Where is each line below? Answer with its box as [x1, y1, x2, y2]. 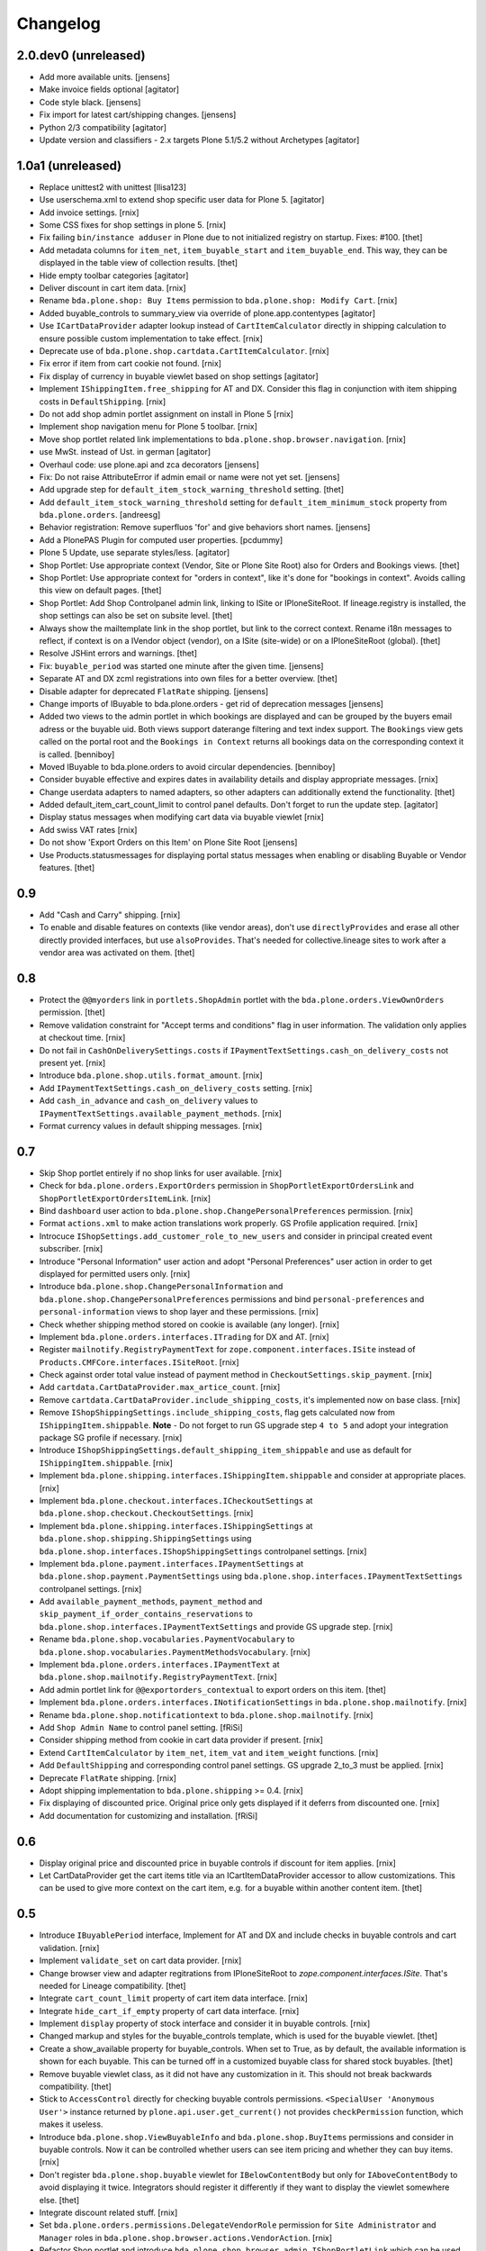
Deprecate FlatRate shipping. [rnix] [39, 1772, 177, 1783]
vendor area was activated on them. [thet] [39, 947, 195, 958]
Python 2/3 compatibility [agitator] [39, 122, 166, 132]
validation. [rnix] [39, 1942, 100, 1953]
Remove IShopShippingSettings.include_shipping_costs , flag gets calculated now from [39, 1407, 396, 1418]
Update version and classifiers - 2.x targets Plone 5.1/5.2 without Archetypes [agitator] [39, 135, 360, 146]
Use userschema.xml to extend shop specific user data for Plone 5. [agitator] [39, 194, 325, 205]
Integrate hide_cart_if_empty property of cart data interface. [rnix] [39, 2005, 300, 2016]
